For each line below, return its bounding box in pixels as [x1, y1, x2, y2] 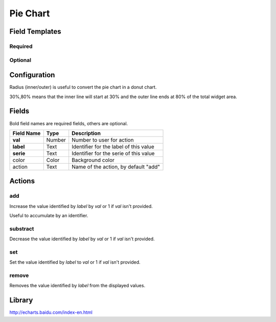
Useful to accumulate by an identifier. [9, 213, 88, 219]
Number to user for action [72, 136, 134, 143]
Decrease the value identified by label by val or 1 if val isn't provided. [9, 236, 155, 242]
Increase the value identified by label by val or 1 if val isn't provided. [9, 203, 153, 209]
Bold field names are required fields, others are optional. [9, 120, 128, 126]
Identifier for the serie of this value [72, 150, 155, 157]
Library [9, 296, 33, 305]
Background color [72, 156, 115, 164]
